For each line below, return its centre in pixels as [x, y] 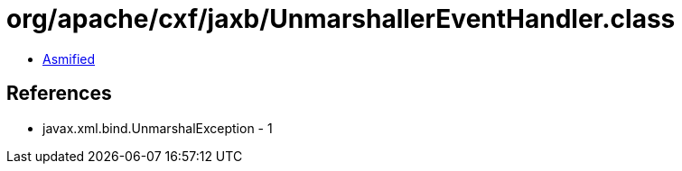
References [59, 94]
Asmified [69, 58]
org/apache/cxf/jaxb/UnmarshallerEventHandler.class [341, 19]
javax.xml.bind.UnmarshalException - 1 [158, 128]
